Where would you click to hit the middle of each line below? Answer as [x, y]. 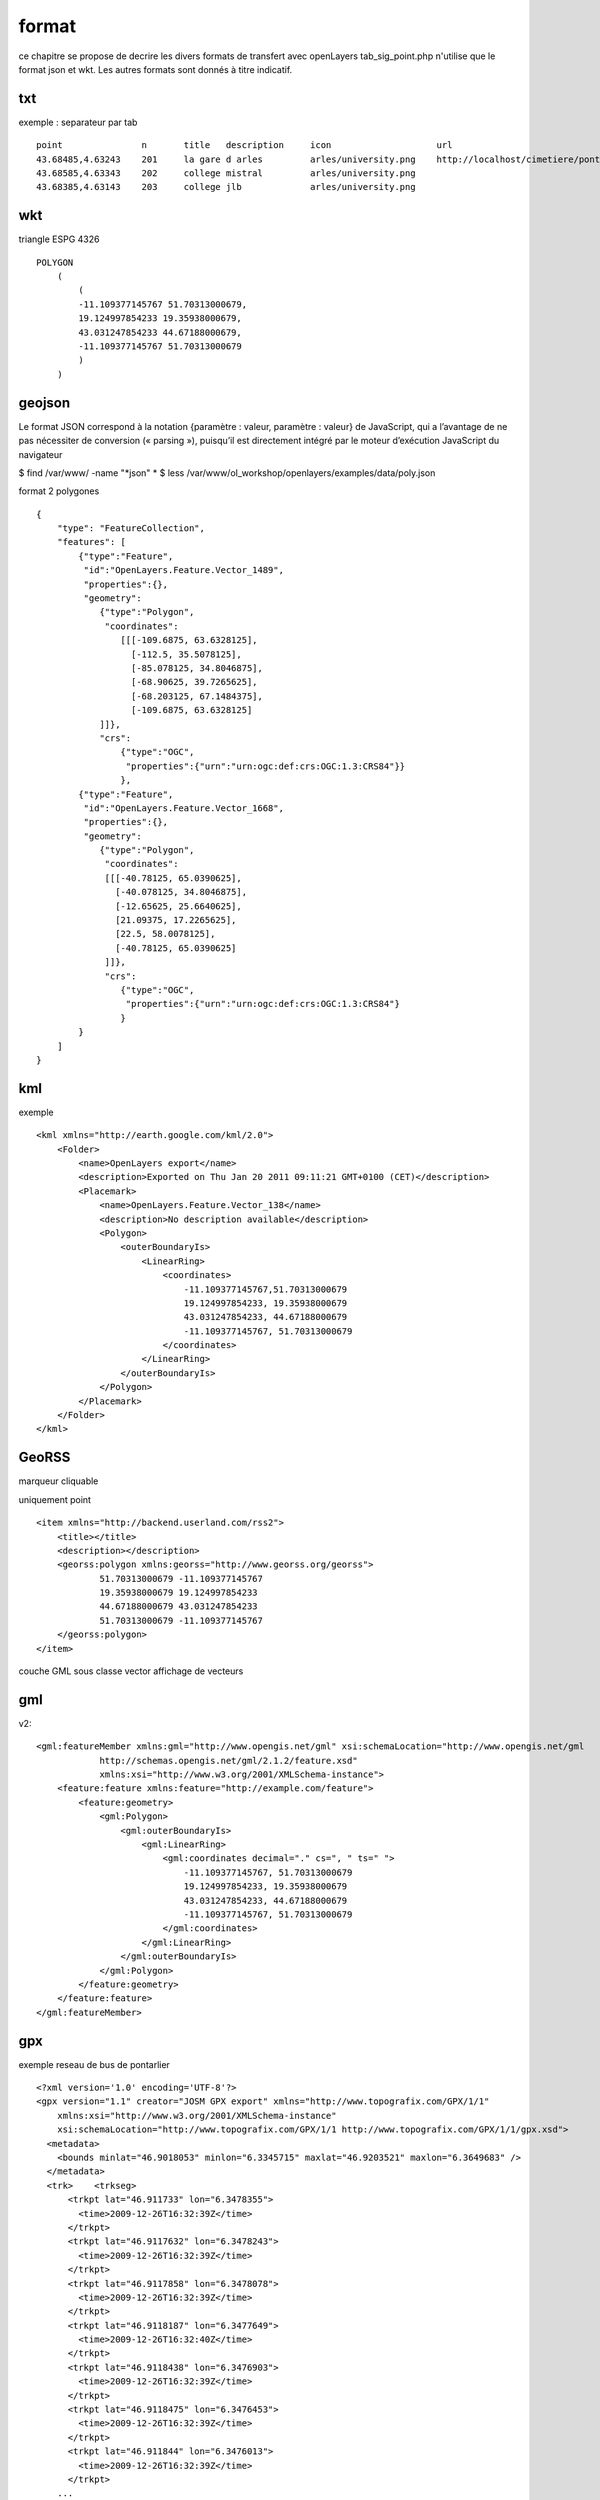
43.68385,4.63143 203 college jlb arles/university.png [226, 187]
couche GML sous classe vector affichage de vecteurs [131, 1671]
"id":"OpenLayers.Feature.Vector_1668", [184, 808]
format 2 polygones [59, 491]
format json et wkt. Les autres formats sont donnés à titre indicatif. [155, 69]
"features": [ [91, 542]
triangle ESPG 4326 [59, 239]
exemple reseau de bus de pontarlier [94, 2064]
